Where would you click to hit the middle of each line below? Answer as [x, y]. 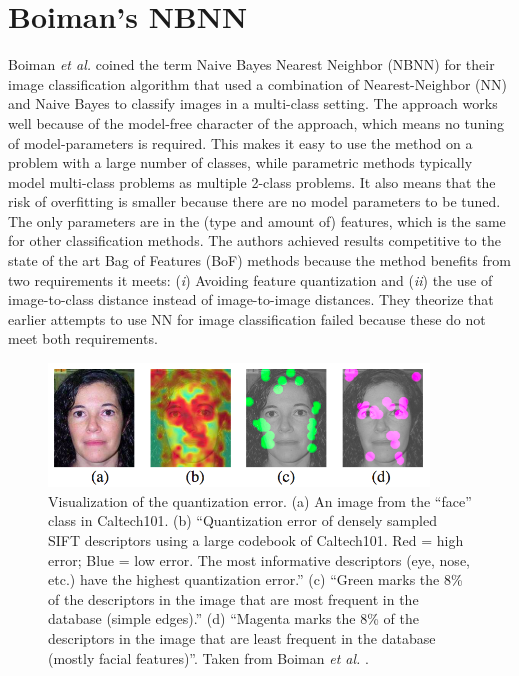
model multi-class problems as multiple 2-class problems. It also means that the [252, 181]
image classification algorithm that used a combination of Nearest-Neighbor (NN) [257, 83]
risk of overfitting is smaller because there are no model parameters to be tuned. [254, 201]
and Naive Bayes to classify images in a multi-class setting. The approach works [253, 103]
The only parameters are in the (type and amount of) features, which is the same [257, 220]
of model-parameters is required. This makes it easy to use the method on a [240, 142]
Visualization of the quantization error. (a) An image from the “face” [260, 500]
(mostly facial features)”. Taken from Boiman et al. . [208, 657]
